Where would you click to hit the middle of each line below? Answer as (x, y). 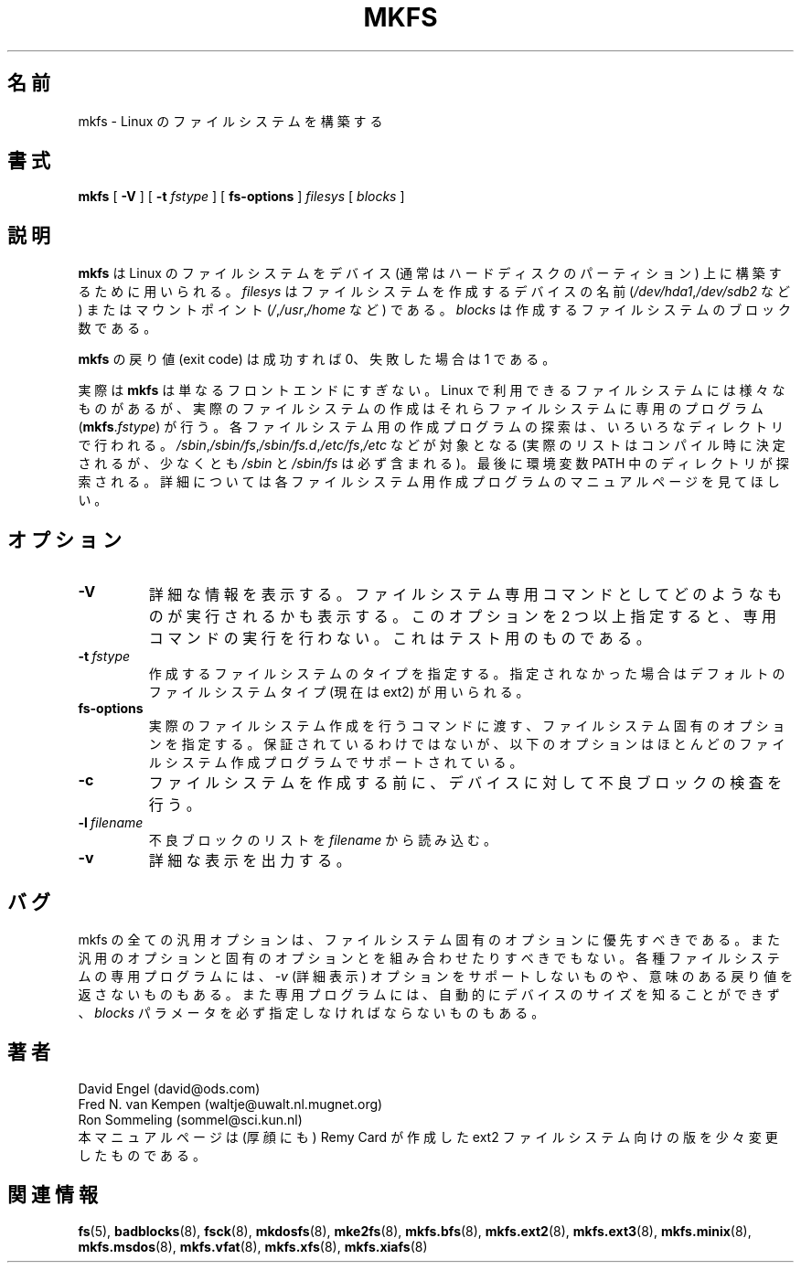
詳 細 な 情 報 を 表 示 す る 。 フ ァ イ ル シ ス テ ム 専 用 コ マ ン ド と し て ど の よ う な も (465, 595)
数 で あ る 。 (117, 328)
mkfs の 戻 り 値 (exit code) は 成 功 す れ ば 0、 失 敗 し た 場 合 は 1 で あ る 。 (317, 359)
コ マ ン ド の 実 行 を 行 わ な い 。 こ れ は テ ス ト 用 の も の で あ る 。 (400, 639)
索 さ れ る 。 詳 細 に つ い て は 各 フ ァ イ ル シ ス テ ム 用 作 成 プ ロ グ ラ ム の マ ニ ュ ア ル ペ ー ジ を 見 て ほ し (429, 482)
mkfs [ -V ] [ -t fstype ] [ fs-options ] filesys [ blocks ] (241, 197)
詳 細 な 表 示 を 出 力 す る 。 (250, 861)
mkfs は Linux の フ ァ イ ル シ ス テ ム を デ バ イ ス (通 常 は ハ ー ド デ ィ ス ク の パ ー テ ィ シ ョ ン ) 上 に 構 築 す (430, 273)
